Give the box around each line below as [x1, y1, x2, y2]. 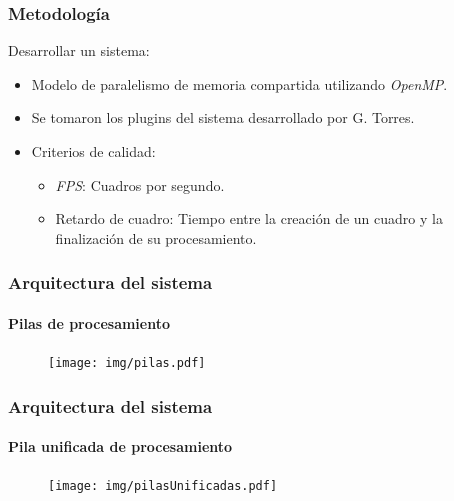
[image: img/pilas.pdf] [48, 356, 206, 371]
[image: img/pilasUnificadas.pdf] [48, 479, 278, 494]
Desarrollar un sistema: [8, 40, 150, 61]
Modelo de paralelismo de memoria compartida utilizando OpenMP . [31, 73, 448, 94]
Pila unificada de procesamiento [8, 436, 233, 457]
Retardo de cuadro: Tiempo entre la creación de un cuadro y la [55, 208, 443, 229]
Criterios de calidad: [31, 141, 156, 161]
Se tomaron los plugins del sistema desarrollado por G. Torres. [31, 107, 415, 128]
